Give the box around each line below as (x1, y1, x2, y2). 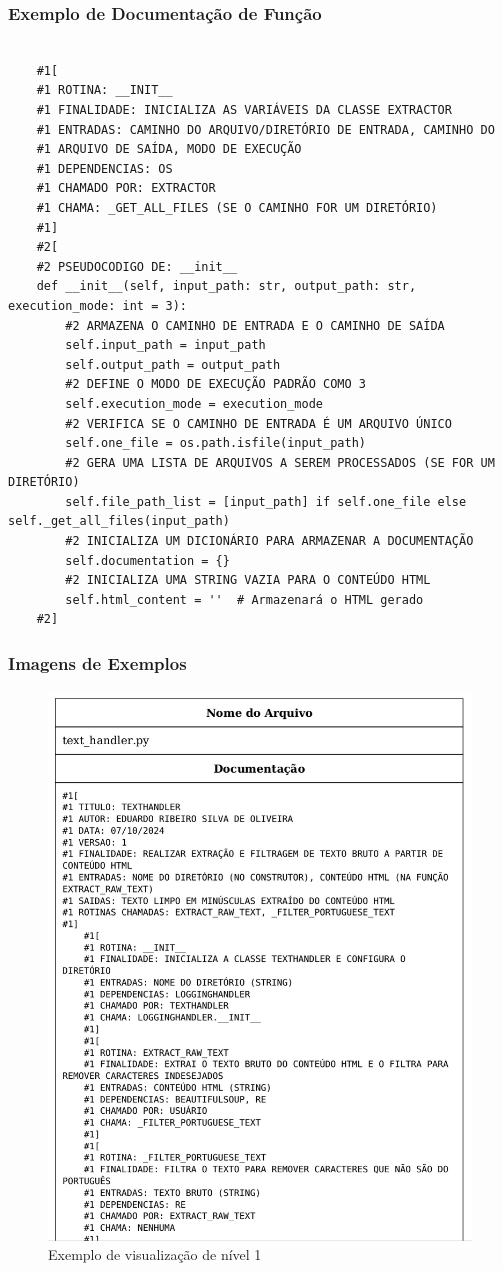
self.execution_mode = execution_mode (65, 396, 323, 411)
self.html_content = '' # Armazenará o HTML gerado (65, 592, 424, 607)
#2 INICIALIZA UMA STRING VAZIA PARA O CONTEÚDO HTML (65, 573, 431, 588)
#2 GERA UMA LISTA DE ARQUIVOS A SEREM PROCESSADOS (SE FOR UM (65, 455, 495, 470)
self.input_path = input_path (65, 338, 266, 353)
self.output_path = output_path (65, 357, 281, 372)
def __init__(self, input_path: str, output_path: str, (36, 279, 417, 294)
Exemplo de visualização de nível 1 (48, 1244, 262, 1265)
